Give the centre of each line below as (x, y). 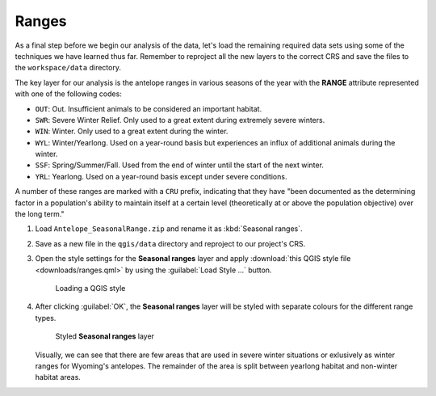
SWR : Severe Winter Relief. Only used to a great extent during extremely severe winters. (180, 120)
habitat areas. (58, 377)
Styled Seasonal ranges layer (105, 336)
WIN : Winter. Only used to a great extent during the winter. (132, 131)
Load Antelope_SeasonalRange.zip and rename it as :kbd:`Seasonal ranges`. (169, 229)
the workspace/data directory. (68, 68)
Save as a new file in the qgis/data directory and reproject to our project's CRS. (170, 243)
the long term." (40, 214)
